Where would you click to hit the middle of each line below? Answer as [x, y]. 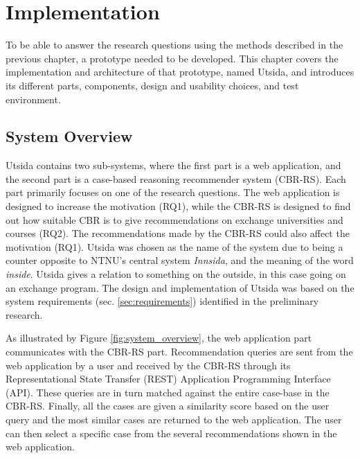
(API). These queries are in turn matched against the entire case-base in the [168, 392]
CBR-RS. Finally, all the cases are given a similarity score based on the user [168, 406]
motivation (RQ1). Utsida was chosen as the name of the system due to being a [174, 246]
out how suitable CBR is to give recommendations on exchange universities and [174, 219]
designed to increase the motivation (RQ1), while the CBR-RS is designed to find [178, 206]
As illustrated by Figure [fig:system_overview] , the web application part [159, 338]
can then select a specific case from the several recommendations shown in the [171, 433]
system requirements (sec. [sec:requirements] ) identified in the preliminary [162, 301]
